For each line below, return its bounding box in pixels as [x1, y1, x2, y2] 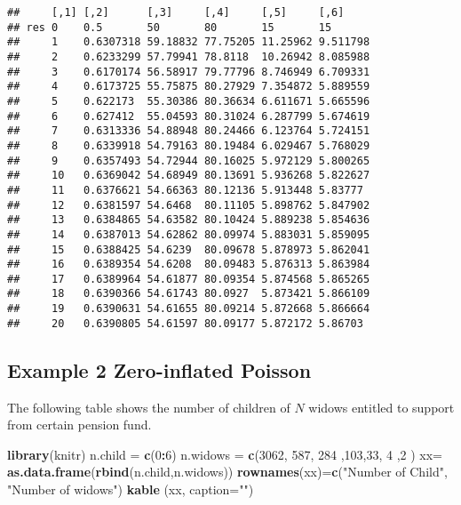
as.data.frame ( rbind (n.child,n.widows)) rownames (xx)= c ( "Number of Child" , [7, 462, 448, 481]
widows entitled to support [308, 397, 455, 416]
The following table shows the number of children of [7, 397, 290, 416]
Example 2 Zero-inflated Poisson [7, 356, 312, 383]
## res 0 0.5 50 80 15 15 [7, 20, 332, 34]
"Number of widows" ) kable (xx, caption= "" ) [7, 480, 254, 499]
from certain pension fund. [7, 415, 152, 434]
